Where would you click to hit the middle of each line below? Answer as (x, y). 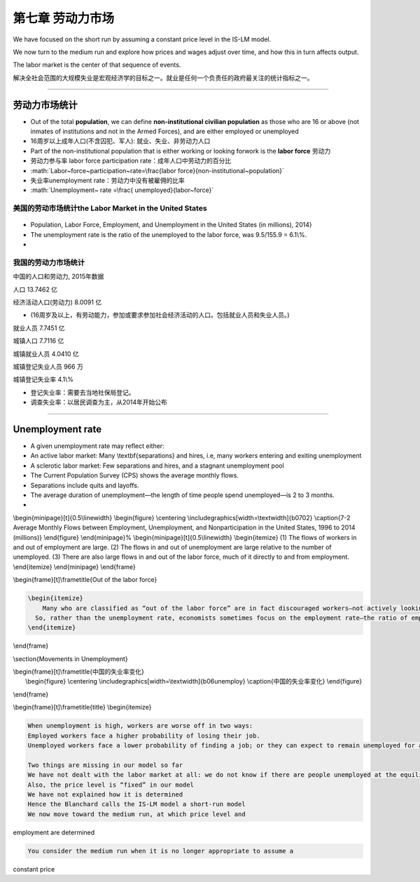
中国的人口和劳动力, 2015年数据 (58, 276)
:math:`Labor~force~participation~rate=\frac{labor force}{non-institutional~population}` (157, 170)
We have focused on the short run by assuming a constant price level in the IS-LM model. (142, 39)
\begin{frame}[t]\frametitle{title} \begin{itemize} (82, 707)
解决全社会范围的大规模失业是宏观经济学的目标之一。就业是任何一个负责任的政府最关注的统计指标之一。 (163, 78)
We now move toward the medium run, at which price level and (136, 814)
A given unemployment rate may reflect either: (97, 446)
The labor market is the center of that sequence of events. (97, 65)
